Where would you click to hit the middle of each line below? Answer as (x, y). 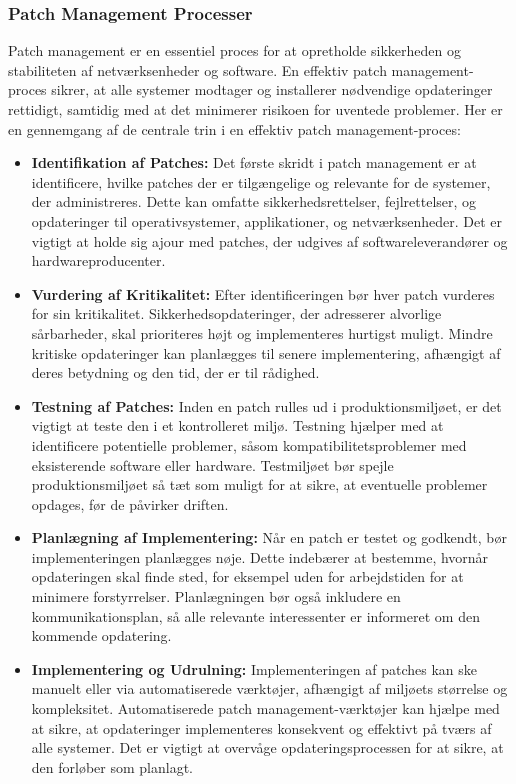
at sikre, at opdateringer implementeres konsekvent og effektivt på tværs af (261, 727)
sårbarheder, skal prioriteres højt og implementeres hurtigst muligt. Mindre (262, 332)
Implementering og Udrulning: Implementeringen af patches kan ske (254, 668)
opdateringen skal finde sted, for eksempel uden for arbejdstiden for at (247, 576)
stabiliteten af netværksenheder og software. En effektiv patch (197, 69)
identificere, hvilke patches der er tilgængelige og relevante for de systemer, (261, 181)
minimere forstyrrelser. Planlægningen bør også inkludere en (216, 596)
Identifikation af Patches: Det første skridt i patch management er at (254, 162)
